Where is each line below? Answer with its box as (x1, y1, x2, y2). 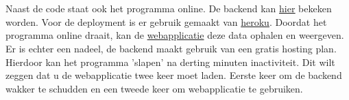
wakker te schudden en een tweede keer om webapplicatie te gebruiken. (5, 81, 303, 95)
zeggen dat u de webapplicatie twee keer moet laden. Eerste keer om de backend (5, 68, 342, 82)
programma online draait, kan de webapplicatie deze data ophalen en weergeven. (5, 28, 344, 42)
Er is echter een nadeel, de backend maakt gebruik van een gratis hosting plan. (5, 41, 337, 55)
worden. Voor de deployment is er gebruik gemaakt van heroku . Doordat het (5, 14, 327, 29)
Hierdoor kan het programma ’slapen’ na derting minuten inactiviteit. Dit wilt (5, 54, 335, 69)
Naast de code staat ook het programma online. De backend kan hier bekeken (5, 1, 332, 16)
